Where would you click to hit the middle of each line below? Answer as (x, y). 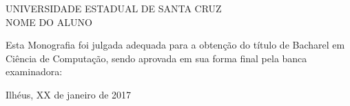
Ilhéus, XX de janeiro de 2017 (69, 94)
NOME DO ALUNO (49, 22)
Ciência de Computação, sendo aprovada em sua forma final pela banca (156, 58)
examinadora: (34, 71)
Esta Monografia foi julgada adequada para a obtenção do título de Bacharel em (175, 45)
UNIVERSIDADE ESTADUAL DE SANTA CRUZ (114, 8)
